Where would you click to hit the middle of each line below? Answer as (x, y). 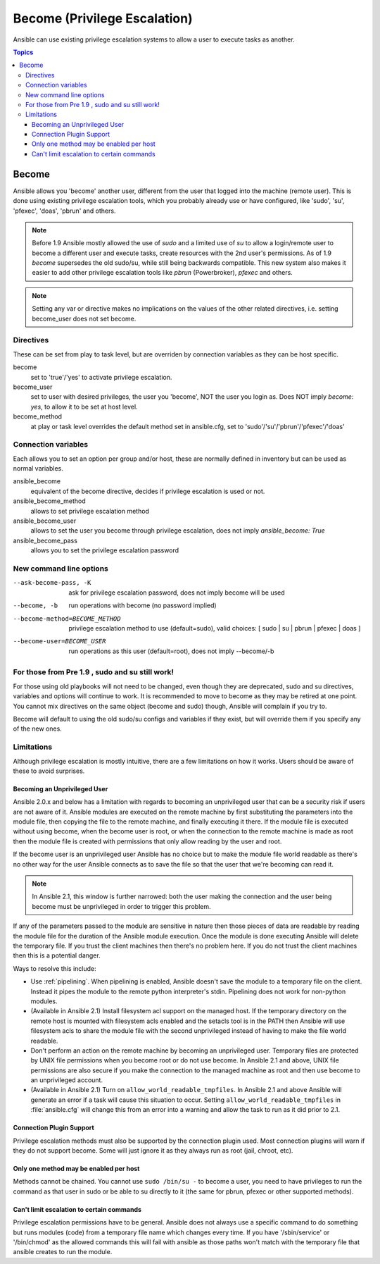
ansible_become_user (45, 521)
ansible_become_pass (45, 540)
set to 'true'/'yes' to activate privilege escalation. (101, 377)
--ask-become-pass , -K (52, 583)
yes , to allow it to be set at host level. (84, 407)
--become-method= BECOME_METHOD (67, 619)
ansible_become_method (49, 501)
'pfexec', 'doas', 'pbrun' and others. (64, 211)
